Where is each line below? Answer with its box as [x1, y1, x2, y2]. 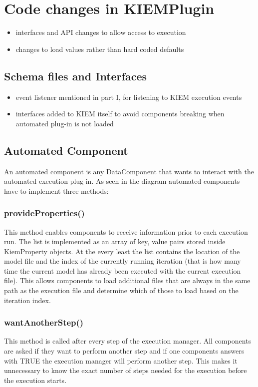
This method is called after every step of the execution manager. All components [4, 336, 252, 346]
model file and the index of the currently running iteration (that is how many [4, 256, 241, 266]
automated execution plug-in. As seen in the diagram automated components [4, 176, 240, 186]
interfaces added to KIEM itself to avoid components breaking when [15, 108, 225, 119]
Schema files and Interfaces [4, 68, 147, 83]
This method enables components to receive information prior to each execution [4, 226, 248, 237]
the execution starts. [4, 375, 67, 385]
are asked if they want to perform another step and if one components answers [4, 346, 245, 356]
